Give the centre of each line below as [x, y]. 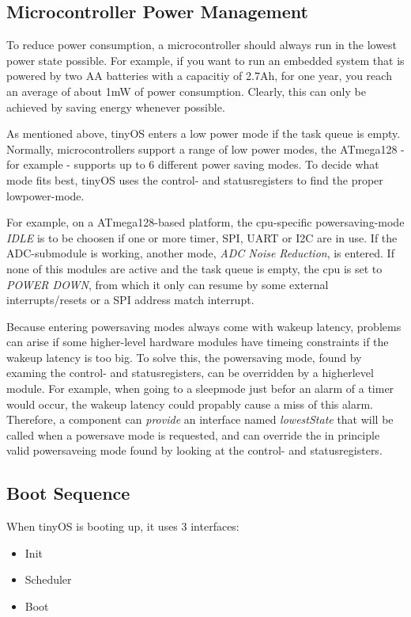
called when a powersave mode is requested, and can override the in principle [193, 434]
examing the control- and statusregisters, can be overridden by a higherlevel [190, 373]
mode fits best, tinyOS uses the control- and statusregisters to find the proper [195, 179]
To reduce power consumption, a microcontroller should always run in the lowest [202, 45]
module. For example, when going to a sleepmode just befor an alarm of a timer [200, 388]
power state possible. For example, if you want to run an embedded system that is [205, 60]
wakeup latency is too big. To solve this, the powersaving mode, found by [184, 357]
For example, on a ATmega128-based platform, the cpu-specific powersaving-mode [205, 222]
